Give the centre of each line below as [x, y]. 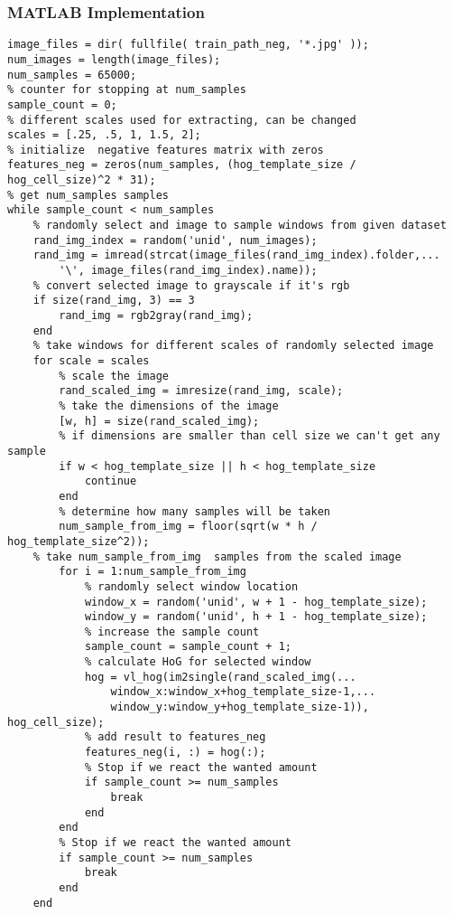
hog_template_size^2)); [79, 541]
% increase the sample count [172, 631]
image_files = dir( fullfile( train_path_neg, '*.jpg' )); [188, 45]
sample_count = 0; [62, 104]
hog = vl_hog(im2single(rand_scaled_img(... [220, 677]
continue [111, 481]
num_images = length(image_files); [114, 59]
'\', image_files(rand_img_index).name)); [188, 271]
